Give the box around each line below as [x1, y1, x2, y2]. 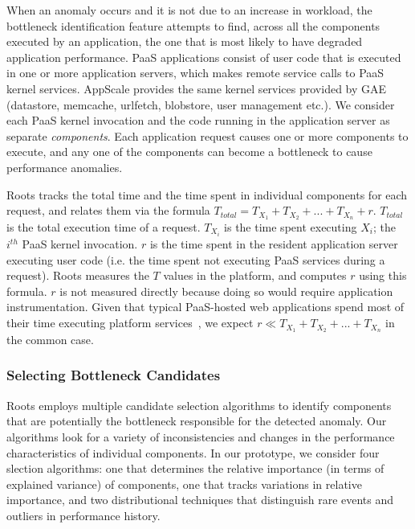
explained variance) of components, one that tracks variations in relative [6, 475, 362, 492]
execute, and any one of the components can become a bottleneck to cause [6, 143, 372, 160]
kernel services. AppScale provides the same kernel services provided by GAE [6, 80, 387, 96]
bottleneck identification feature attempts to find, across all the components [6, 17, 380, 34]
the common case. [6, 330, 94, 347]
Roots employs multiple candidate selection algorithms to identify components [6, 396, 392, 413]
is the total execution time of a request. [6, 218, 201, 235]
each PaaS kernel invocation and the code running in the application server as [6, 112, 390, 129]
